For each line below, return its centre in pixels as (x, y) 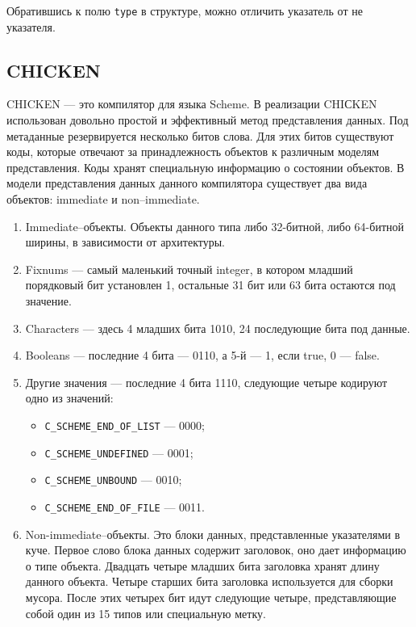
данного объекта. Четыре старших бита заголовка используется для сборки (209, 581)
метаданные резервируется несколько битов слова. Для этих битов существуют (200, 135)
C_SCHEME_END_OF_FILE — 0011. (125, 506)
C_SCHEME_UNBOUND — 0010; (113, 480)
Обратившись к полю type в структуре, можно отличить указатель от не (185, 11)
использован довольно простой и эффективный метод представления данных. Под (208, 120)
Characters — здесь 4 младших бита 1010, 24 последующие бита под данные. (218, 328)
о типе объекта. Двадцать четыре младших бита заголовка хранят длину (202, 565)
